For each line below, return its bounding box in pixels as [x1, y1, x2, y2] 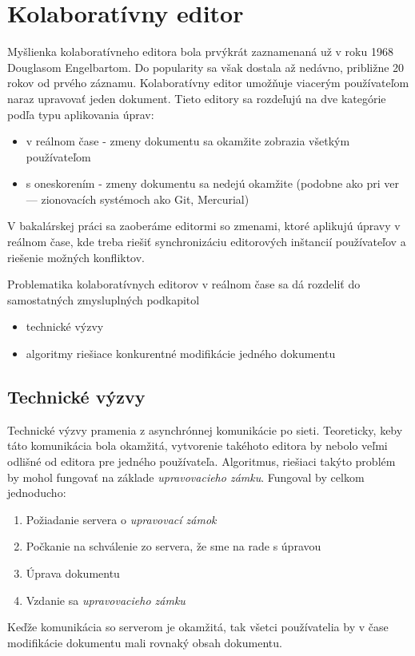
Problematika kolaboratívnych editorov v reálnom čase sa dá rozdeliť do [7, 276, 361, 292]
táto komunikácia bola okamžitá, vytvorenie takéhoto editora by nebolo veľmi [7, 437, 388, 454]
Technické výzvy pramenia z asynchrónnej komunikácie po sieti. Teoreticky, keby [7, 421, 403, 438]
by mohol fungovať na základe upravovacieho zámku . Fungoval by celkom [7, 468, 365, 485]
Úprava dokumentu [26, 564, 120, 581]
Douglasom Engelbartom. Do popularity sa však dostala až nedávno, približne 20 [7, 58, 405, 75]
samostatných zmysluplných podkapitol [7, 291, 200, 308]
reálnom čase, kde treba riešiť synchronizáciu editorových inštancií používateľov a [7, 233, 406, 250]
